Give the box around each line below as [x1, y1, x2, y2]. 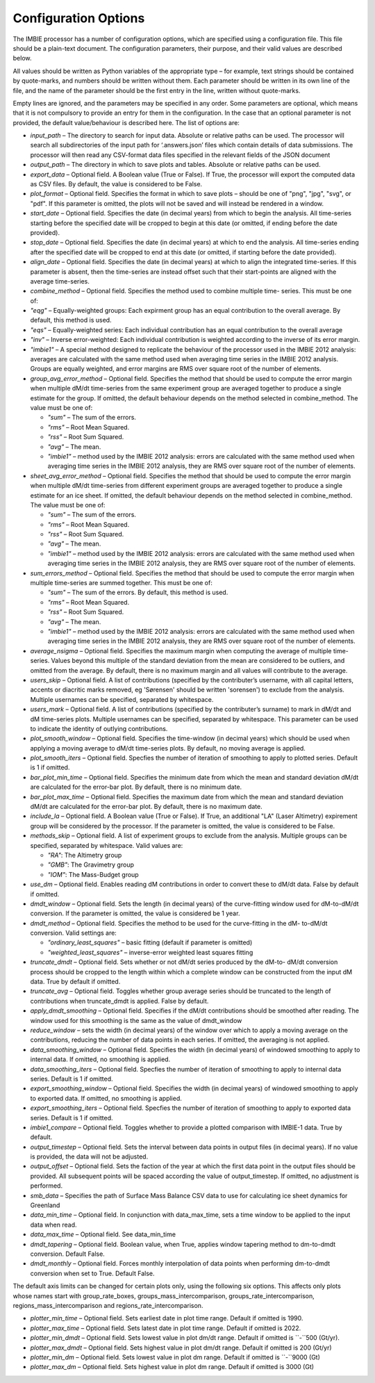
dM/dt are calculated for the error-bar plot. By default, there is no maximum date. [30, 803, 263, 811]
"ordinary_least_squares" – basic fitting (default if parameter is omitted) [47, 938, 253, 947]
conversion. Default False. [30, 1250, 106, 1258]
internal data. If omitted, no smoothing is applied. [30, 1055, 171, 1063]
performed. [30, 1181, 62, 1190]
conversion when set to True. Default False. [30, 1269, 155, 1277]
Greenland [30, 1201, 60, 1209]
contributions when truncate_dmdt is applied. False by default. [30, 997, 209, 1005]
